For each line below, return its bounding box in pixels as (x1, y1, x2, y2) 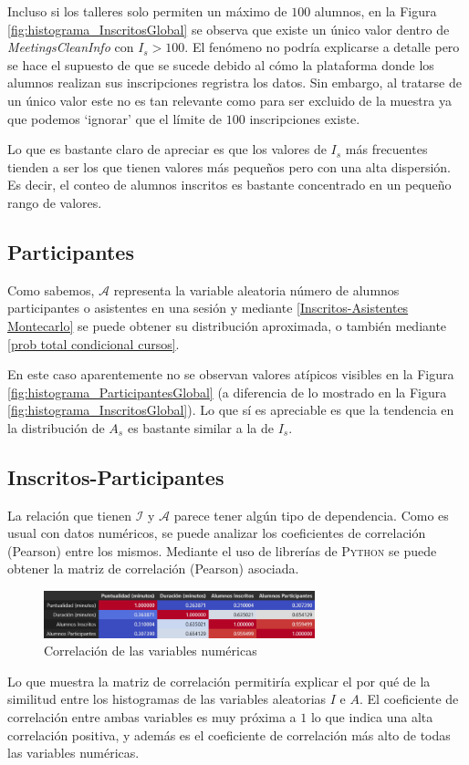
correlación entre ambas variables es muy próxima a (7, 707, 297, 726)
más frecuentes (345, 140, 428, 159)
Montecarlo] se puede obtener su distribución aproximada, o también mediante (7, 315, 447, 335)
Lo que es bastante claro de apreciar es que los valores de (7, 140, 327, 159)
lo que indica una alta (310, 707, 433, 726)
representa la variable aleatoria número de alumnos (113, 280, 400, 299)
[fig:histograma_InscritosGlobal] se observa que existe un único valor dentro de (7, 19, 450, 38)
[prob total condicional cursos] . (7, 334, 180, 353)
